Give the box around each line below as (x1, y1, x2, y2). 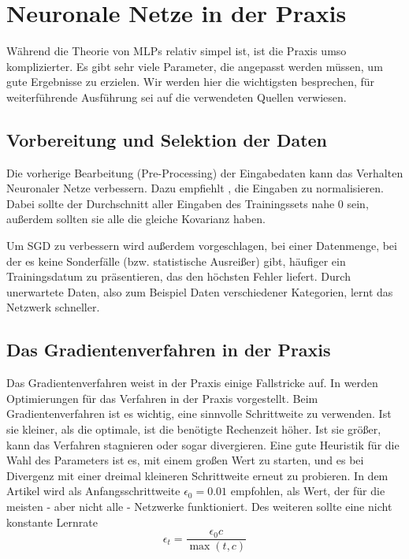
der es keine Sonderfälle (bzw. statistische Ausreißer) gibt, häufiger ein (6, 252, 346, 269)
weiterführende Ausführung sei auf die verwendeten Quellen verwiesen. (6, 88, 347, 105)
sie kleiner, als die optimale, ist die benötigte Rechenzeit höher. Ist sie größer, (6, 421, 381, 438)
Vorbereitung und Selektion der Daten (6, 127, 328, 151)
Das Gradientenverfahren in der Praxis (6, 337, 331, 362)
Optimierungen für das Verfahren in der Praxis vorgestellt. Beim (6, 389, 318, 406)
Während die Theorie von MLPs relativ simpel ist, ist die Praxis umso (6, 43, 347, 59)
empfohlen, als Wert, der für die (230, 483, 385, 499)
